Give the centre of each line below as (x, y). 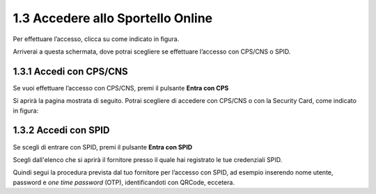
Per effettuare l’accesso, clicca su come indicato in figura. (96, 39)
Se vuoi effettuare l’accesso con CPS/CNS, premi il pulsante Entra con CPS (121, 88)
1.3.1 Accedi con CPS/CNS (70, 71)
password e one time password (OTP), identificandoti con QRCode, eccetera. (124, 182)
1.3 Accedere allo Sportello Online (113, 18)
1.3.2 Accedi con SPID (61, 130)
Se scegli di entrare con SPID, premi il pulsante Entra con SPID (103, 147)
